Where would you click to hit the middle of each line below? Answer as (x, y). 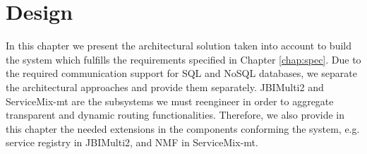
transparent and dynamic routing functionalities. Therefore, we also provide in (175, 115)
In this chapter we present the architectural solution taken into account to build (179, 46)
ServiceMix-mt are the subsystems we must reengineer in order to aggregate (170, 101)
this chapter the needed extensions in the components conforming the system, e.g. (183, 128)
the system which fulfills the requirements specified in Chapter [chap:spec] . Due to (183, 59)
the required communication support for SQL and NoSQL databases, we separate (181, 73)
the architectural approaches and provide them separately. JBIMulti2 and (165, 87)
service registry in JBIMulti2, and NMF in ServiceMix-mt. (132, 142)
